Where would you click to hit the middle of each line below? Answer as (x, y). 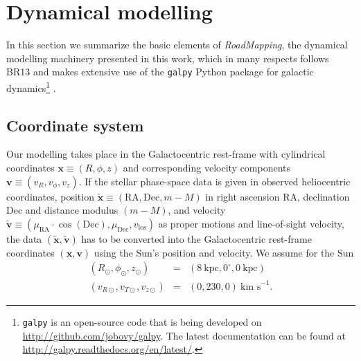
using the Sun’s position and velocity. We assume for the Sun (224, 252)
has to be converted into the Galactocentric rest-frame (196, 238)
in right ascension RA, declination (278, 196)
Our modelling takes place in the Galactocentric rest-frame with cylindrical (166, 154)
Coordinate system (75, 125)
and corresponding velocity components (207, 168)
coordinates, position (50, 196)
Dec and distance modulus (62, 210)
